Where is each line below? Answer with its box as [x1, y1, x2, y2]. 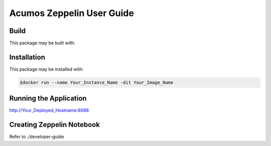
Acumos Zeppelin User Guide [9, 8, 134, 19]
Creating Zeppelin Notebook [9, 120, 100, 129]
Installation [9, 53, 45, 61]
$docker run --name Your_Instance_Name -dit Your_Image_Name [20, 79, 174, 85]
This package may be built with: [9, 40, 75, 46]
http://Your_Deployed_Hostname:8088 [9, 107, 89, 113]
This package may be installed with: [9, 66, 84, 72]
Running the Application [9, 94, 87, 103]
